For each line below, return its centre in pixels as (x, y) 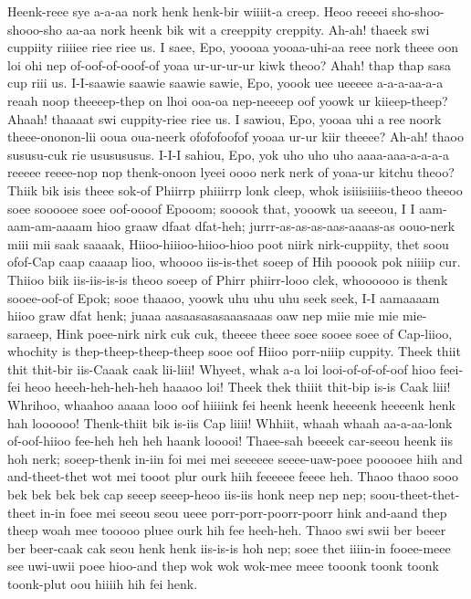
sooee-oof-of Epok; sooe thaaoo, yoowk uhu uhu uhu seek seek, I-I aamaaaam (224, 297)
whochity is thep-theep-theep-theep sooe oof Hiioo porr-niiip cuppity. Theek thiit (234, 351)
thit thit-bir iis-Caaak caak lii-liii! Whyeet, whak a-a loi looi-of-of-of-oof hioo (222, 368)
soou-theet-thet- (415, 494)
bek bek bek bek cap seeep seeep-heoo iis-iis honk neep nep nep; (187, 494)
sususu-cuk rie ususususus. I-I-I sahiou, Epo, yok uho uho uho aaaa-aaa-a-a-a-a (228, 154)
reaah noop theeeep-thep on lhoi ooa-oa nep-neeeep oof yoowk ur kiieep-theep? (228, 100)
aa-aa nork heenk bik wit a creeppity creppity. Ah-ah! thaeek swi (248, 29)
